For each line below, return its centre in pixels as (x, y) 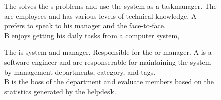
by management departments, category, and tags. (80, 72)
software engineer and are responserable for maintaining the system (108, 62)
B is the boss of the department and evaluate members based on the (109, 82)
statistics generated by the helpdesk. (60, 91)
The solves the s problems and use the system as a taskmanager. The (111, 6)
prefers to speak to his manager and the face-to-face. (85, 26)
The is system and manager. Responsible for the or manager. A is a (108, 52)
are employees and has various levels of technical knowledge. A (100, 16)
